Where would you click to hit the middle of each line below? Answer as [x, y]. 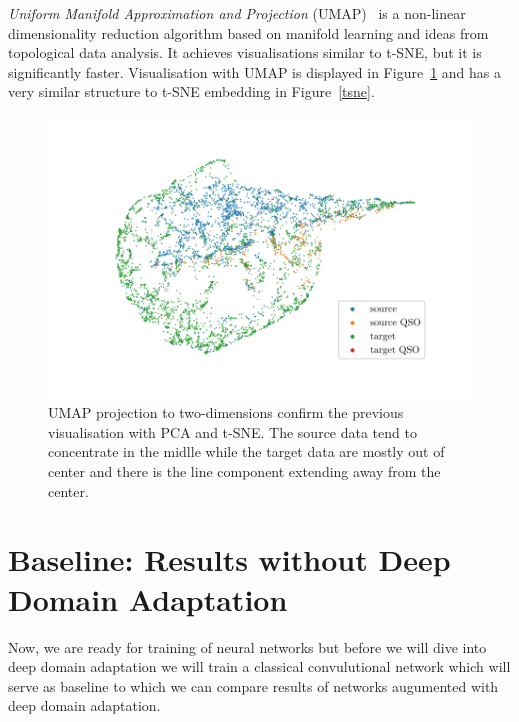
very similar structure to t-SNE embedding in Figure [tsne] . [191, 91]
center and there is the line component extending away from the [244, 471]
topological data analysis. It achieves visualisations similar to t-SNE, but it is [245, 52]
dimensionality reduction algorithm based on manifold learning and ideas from [248, 32]
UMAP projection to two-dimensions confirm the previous [226, 412]
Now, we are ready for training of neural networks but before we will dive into [247, 646]
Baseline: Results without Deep [229, 559]
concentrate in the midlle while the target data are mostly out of [246, 451]
